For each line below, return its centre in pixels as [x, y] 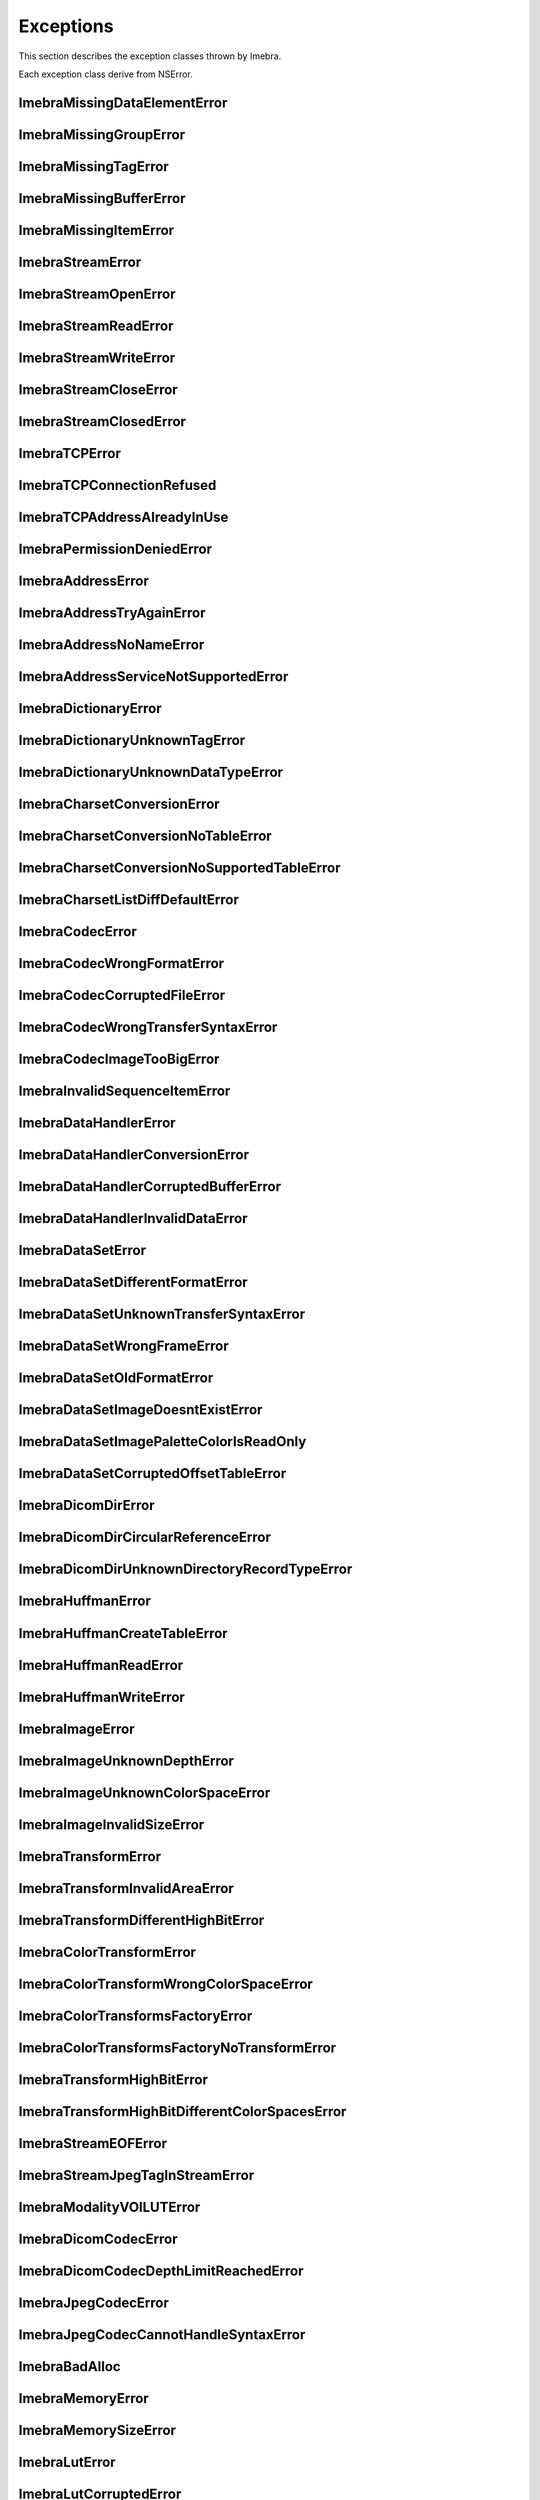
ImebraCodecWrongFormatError [121, 963]
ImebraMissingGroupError [101, 134]
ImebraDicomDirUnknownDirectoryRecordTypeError [185, 1569]
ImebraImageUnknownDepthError [126, 1760]
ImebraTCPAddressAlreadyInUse [123, 516]
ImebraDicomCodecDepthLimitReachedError [161, 2270]
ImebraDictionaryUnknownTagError [132, 740]
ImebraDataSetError [82, 1250]
